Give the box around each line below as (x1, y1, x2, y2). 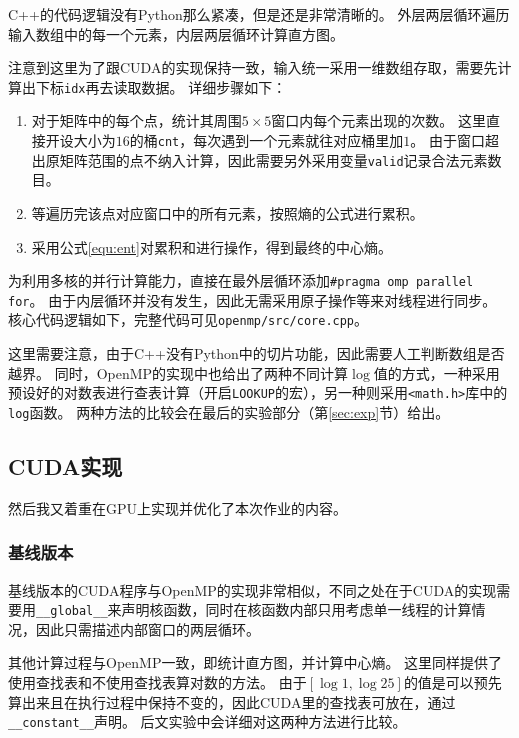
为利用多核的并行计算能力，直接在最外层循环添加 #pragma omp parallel (8, 270, 474, 291)
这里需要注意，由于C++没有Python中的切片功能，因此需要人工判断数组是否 (8, 343, 505, 364)
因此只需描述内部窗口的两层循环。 (35, 618, 260, 639)
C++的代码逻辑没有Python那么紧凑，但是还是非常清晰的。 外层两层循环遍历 (8, 4, 510, 24)
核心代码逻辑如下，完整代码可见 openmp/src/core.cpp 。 (8, 309, 369, 330)
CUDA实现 (8, 450, 123, 481)
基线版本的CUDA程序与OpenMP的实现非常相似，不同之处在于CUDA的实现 (8, 579, 497, 600)
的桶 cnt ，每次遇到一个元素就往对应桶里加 (129, 130, 404, 151)
